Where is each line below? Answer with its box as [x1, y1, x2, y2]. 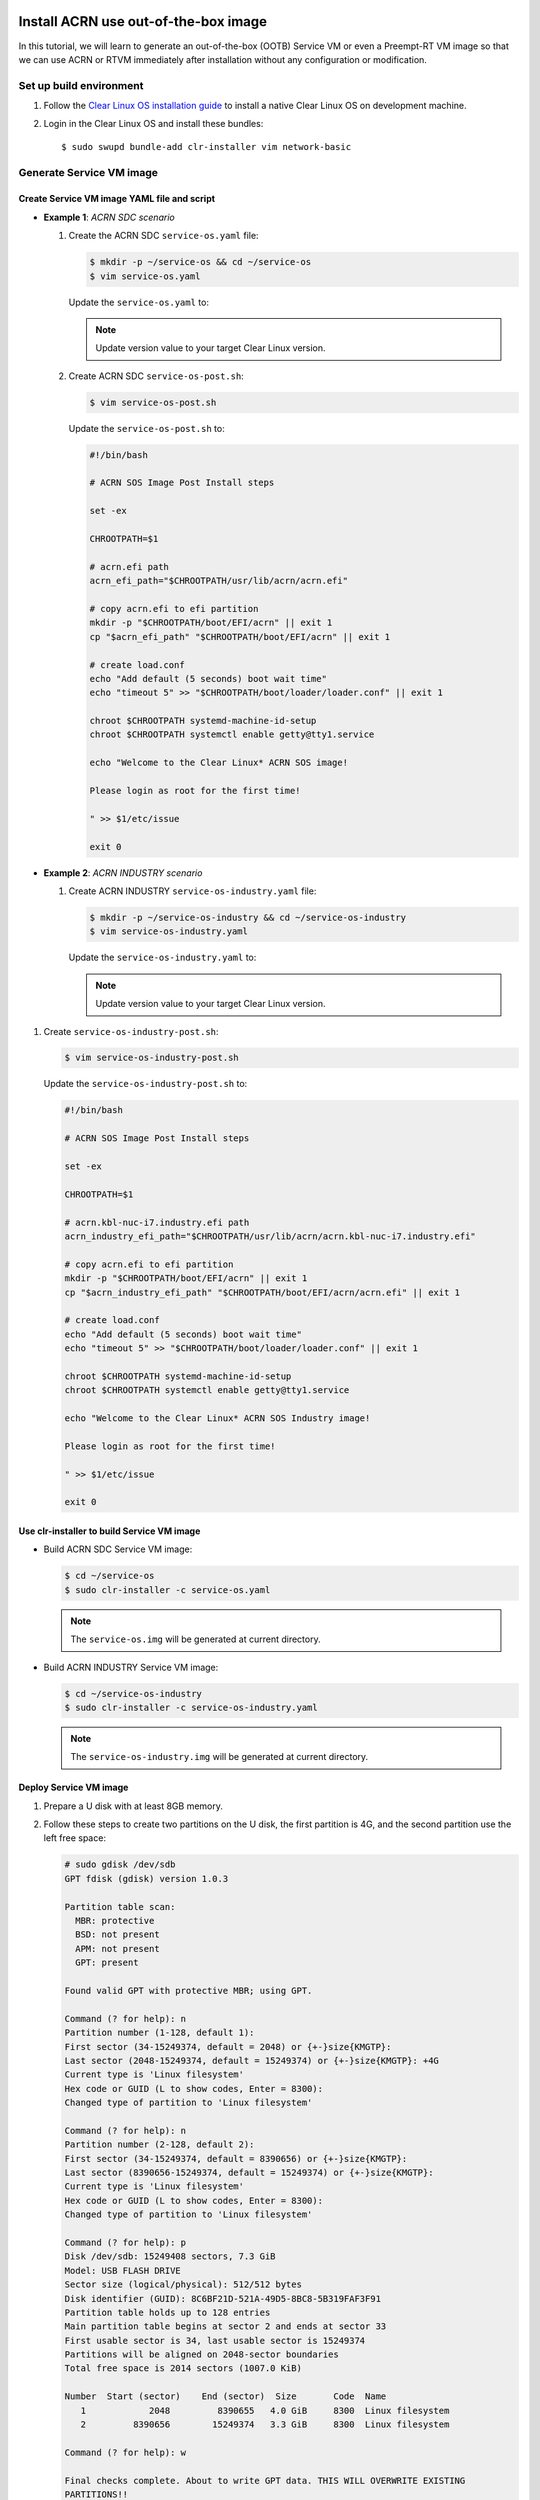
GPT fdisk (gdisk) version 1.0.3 [64, 1873, 229, 1884]
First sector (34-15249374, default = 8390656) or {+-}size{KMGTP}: [64, 2153, 408, 2164]
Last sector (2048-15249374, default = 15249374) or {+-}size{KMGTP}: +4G [64, 2055, 440, 2066]
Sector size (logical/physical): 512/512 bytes [64, 2279, 302, 2290]
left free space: [43, 1832, 107, 1844]
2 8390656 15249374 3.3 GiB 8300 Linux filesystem [80, 2419, 450, 2430]
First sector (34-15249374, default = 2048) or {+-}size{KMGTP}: [64, 2041, 392, 2052]
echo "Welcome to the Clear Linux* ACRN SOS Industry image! [64, 1413, 371, 1424]
